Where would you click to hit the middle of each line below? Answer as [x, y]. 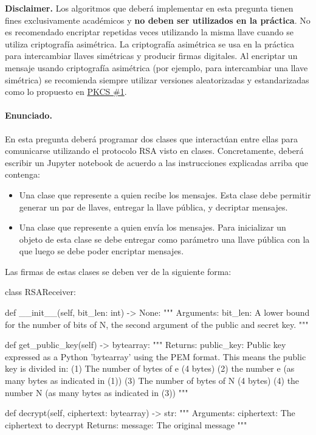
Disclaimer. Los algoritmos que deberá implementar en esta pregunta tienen [149, 8]
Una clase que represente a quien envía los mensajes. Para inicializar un [153, 227]
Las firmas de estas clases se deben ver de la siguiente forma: [118, 271]
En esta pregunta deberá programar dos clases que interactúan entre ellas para [151, 138]
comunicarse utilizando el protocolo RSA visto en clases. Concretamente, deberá [154, 151]
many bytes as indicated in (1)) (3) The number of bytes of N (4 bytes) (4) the [152, 381]
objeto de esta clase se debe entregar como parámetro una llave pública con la [164, 239]
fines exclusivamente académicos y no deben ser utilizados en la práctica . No [158, 20]
